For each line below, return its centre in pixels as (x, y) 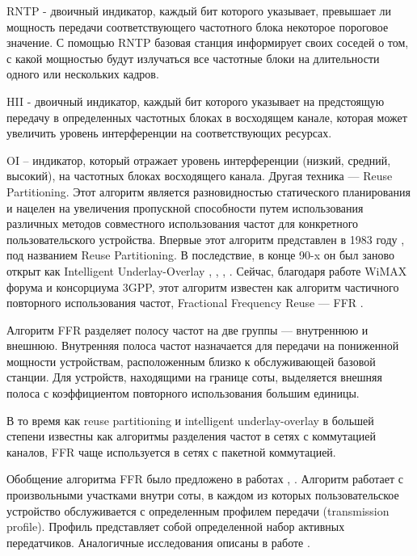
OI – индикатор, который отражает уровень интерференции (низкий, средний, (199, 160)
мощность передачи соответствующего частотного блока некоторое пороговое (198, 26)
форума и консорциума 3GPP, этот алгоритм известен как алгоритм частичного (203, 286)
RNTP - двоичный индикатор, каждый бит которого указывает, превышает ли (199, 11)
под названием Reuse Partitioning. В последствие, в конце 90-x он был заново (200, 255)
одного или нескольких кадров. (83, 74)
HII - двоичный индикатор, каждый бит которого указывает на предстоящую (196, 101)
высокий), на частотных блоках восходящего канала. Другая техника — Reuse (200, 176)
